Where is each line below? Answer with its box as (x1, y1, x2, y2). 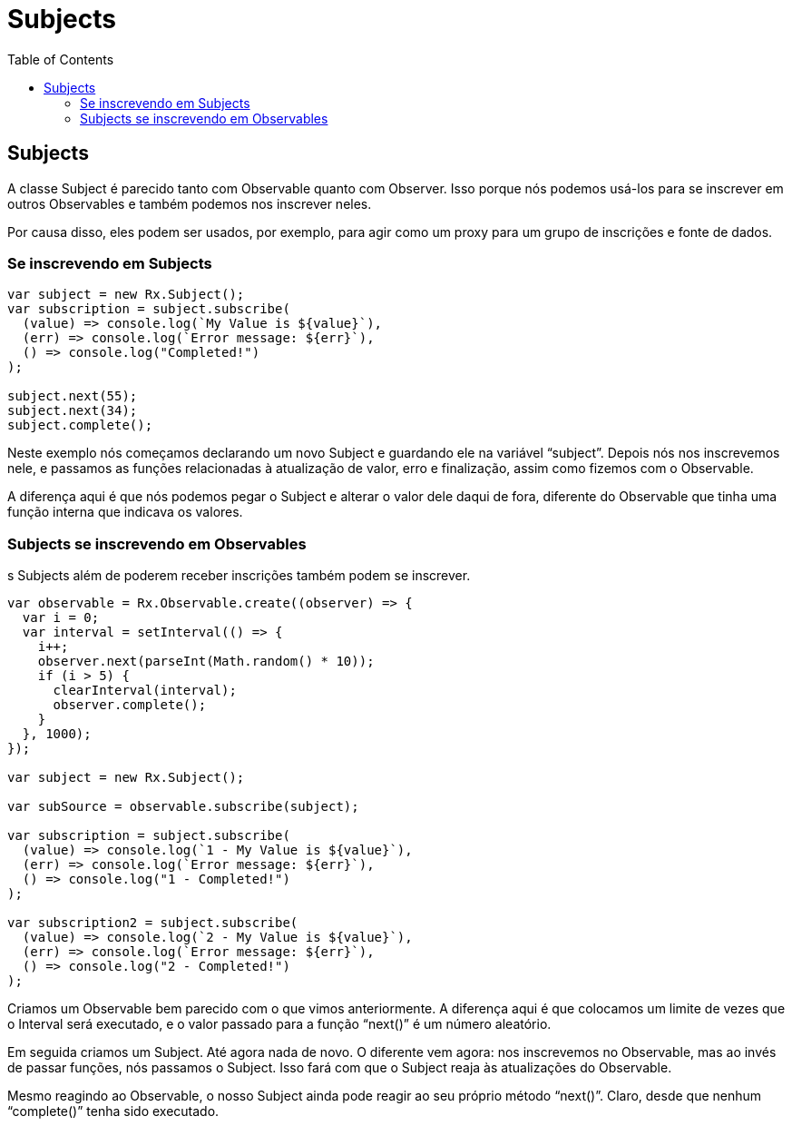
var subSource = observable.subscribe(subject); (7, 799, 359, 815)
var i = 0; (22, 610, 100, 626)
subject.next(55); (7, 389, 138, 404)
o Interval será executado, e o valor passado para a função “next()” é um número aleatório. (7, 1016, 552, 1032)
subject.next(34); (7, 403, 138, 419)
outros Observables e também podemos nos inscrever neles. (7, 195, 372, 212)
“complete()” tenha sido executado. (7, 1103, 220, 1120)
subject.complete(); (7, 418, 153, 433)
